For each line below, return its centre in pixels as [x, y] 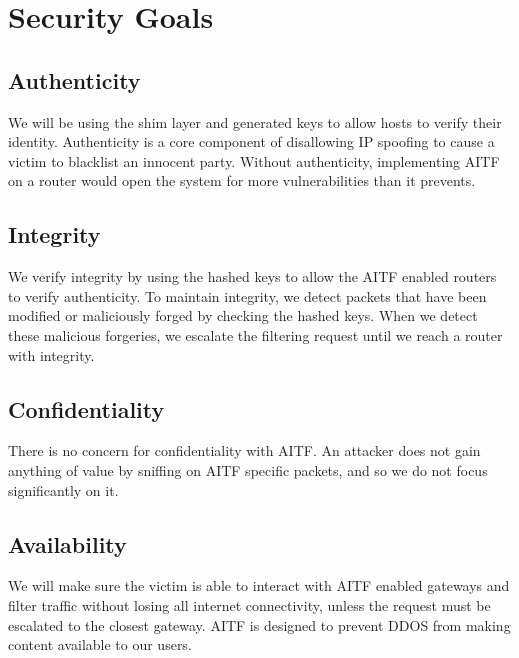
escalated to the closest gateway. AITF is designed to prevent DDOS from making [259, 624]
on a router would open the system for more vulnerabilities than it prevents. [242, 180]
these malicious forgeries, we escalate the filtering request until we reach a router [255, 334]
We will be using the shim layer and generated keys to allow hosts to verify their [255, 121]
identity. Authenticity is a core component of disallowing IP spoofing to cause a [251, 141]
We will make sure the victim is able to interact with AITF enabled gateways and [259, 585]
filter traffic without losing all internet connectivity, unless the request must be [249, 604]
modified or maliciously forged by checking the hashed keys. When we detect [243, 315]
